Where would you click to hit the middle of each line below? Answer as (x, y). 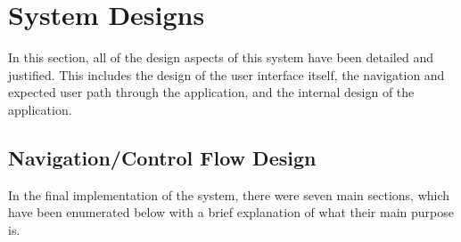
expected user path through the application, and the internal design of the (211, 92)
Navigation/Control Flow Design (162, 157)
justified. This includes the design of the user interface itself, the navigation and (226, 74)
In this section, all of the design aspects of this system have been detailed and (221, 57)
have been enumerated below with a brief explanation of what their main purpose (231, 212)
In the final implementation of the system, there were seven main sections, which (229, 194)
